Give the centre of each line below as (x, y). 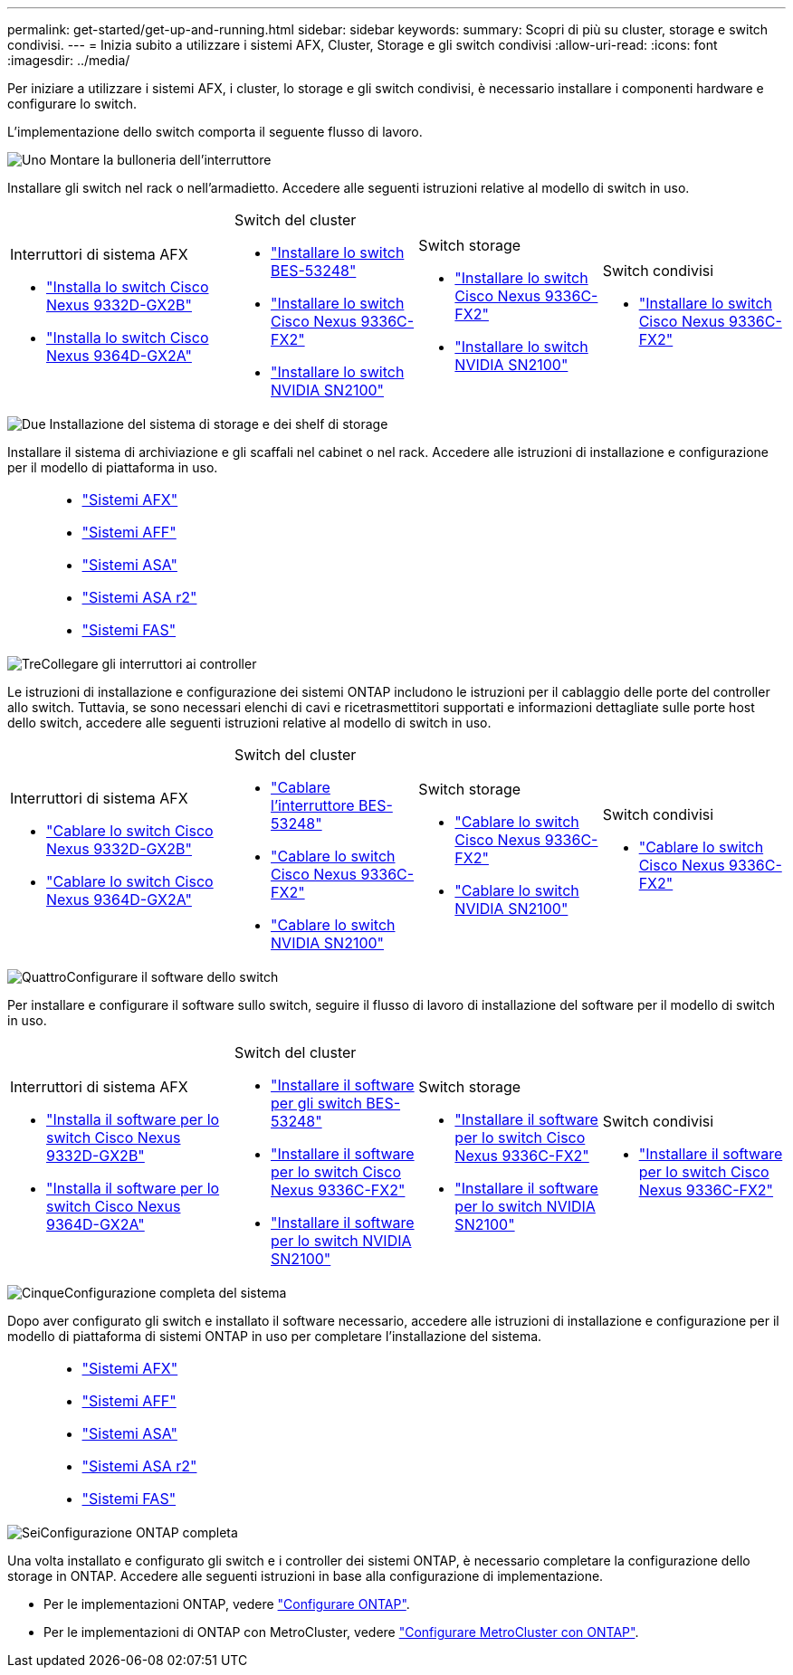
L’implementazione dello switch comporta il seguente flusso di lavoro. (215, 132)
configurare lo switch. (72, 104)
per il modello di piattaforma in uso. (113, 467)
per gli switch (316, 1103)
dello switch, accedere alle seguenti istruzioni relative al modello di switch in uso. (249, 723)
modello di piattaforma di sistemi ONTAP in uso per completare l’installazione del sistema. (275, 1336)
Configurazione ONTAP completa (139, 1532)
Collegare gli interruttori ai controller (149, 664)
